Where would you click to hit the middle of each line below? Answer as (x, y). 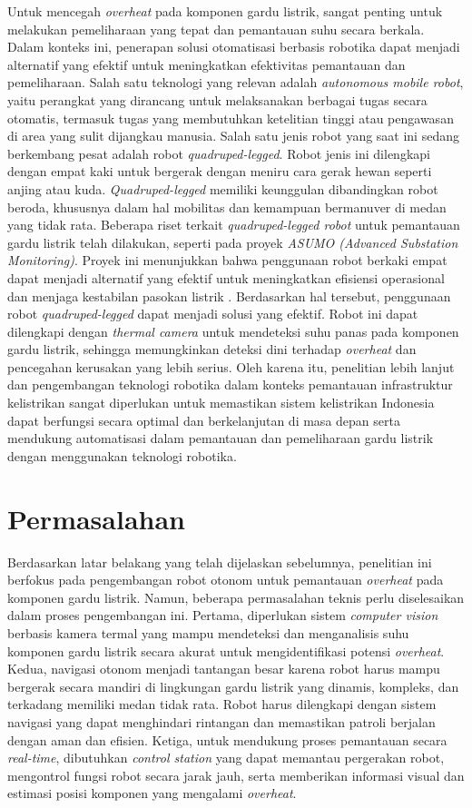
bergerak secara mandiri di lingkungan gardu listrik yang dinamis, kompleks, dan (233, 686)
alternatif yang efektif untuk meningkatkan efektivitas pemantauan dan (206, 64)
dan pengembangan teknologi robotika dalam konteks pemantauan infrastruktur (230, 384)
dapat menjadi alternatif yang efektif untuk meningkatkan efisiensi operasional (226, 277)
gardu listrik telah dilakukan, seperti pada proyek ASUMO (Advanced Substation (233, 242)
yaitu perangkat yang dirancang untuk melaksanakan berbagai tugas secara (217, 99)
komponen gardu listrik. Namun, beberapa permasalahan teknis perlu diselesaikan (236, 597)
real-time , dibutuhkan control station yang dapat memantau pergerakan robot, (226, 758)
